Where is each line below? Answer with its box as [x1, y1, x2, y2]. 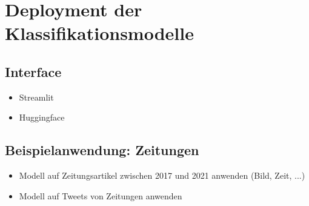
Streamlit [19, 90, 54, 103]
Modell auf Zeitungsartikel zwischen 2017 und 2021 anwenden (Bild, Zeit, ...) [19, 169, 305, 182]
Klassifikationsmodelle [5, 21, 194, 45]
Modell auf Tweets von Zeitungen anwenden [19, 189, 182, 202]
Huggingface [19, 111, 65, 124]
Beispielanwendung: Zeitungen [5, 141, 199, 159]
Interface [5, 62, 62, 81]
